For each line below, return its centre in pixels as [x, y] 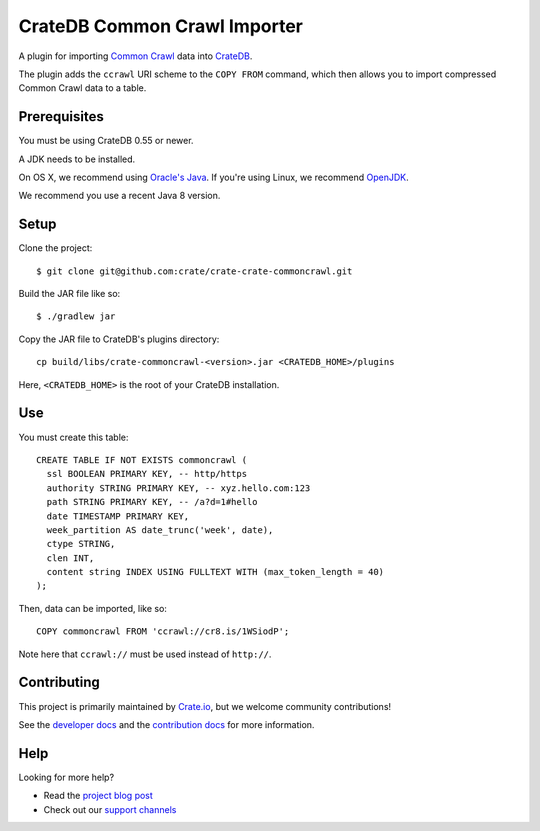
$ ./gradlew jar [76, 316]
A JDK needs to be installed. [77, 159]
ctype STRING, [81, 544]
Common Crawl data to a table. [82, 88]
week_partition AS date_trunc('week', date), [160, 529]
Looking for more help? [66, 777]
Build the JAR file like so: [69, 294]
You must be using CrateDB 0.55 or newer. [106, 141]
